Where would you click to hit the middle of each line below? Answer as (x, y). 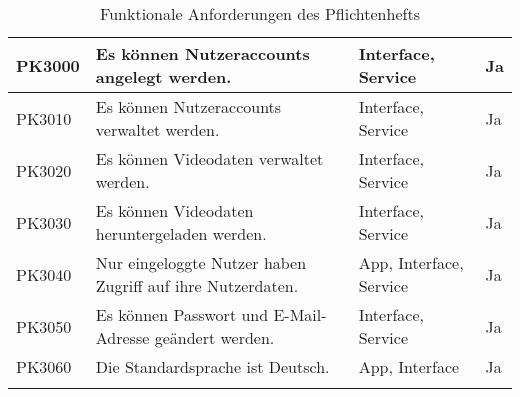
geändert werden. (214, 337)
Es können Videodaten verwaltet (209, 158)
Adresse (122, 337)
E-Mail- (300, 314)
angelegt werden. (163, 76)
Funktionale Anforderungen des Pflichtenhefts (260, 13)
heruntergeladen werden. (181, 233)
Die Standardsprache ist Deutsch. (212, 366)
